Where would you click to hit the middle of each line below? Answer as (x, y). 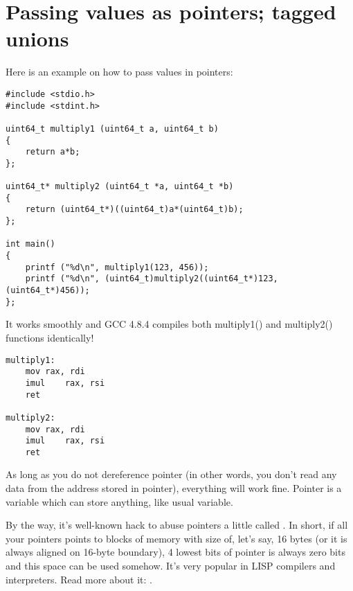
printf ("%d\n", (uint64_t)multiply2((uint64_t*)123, (152, 279)
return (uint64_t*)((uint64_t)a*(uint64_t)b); (134, 210)
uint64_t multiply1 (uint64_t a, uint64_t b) (112, 129)
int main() (30, 244)
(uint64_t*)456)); (48, 291)
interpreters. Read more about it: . (79, 579)
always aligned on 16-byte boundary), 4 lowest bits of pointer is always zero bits (175, 552)
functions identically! (50, 337)
